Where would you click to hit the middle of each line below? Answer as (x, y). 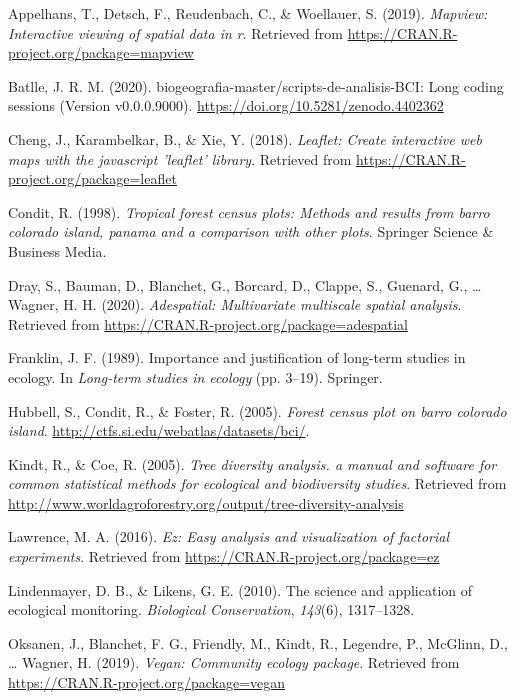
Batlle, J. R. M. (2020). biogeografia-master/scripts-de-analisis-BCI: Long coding (256, 85)
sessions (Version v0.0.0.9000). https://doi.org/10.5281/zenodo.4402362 (226, 105)
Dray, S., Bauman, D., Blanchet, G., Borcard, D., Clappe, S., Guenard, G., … (245, 284)
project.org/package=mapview (101, 52)
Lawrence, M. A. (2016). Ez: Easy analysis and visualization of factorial (229, 536)
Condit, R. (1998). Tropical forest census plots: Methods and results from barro (249, 211)
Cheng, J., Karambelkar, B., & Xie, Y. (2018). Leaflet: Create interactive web (245, 138)
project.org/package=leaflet (92, 178)
